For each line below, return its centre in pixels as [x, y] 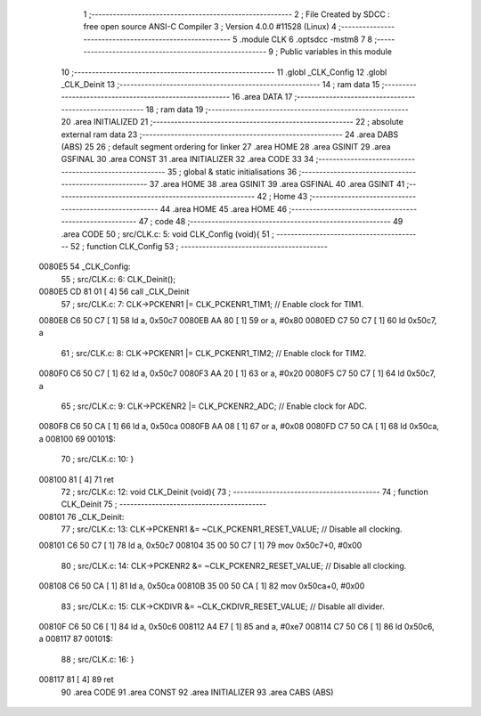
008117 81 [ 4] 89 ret [77, 679]
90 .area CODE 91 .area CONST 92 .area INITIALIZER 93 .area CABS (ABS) [197, 692]
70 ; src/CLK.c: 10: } [98, 460]
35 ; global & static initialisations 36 [232, 171]
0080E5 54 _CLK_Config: [85, 266]
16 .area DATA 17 [262, 97]
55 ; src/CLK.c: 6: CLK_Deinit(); [118, 279]
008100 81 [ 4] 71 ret [77, 479]
